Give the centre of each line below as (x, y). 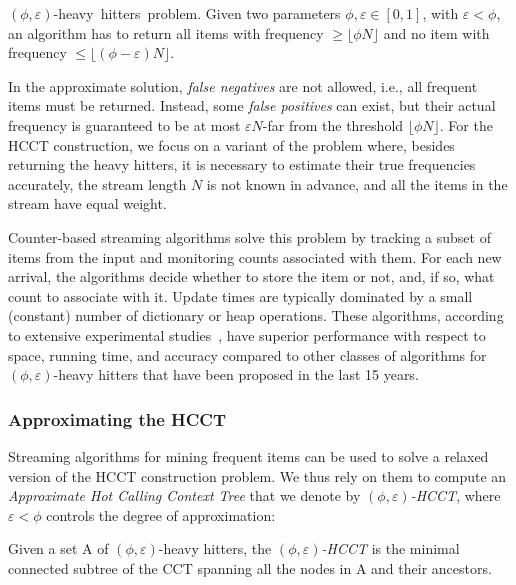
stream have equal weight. (87, 203)
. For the (466, 124)
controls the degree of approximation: (161, 514)
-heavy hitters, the (215, 548)
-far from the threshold (333, 124)
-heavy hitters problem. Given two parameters (197, 13)
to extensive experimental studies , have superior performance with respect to (247, 334)
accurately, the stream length (97, 183)
